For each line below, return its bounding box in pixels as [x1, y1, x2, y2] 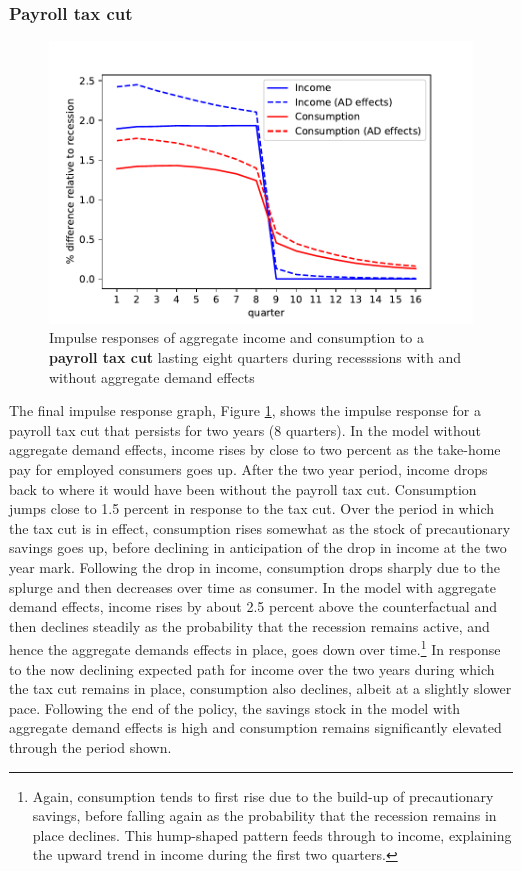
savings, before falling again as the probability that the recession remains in [32, 805, 497, 826]
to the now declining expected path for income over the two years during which [9, 658, 495, 679]
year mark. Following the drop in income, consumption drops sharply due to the [9, 557, 501, 577]
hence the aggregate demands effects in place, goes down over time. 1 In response [9, 636, 501, 660]
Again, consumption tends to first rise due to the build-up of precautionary [32, 785, 494, 806]
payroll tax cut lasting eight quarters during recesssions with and [49, 347, 461, 368]
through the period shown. [9, 737, 172, 757]
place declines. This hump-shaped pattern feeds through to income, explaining [32, 824, 512, 845]
